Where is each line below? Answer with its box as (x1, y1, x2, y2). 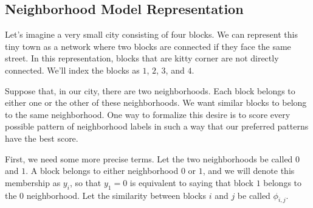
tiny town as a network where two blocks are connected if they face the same (5, 40, 291, 52)
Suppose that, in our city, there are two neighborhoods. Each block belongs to (5, 84, 295, 97)
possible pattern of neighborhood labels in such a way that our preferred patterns (5, 120, 309, 133)
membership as (5, 176, 61, 189)
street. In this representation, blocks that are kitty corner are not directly (5, 52, 279, 64)
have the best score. (5, 131, 78, 144)
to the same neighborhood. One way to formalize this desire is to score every (5, 108, 291, 120)
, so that (69, 176, 101, 189)
